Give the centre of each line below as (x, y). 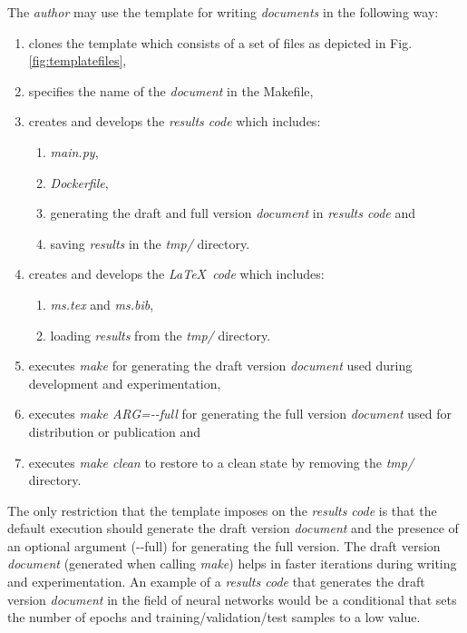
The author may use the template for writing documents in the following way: (223, 12)
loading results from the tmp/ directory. (161, 335)
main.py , (74, 151)
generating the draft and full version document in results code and (233, 213)
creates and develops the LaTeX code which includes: (176, 274)
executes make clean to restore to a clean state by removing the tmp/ (221, 462)
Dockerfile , (79, 182)
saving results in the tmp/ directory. (150, 243)
